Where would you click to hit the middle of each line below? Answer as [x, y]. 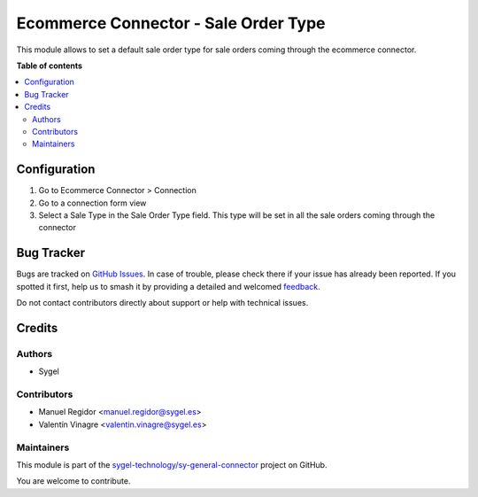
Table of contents [50, 66]
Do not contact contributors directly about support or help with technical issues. [162, 303]
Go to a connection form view [93, 203]
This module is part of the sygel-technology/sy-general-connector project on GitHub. [172, 464]
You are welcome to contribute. [73, 481]
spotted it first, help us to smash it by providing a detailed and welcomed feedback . [168, 286]
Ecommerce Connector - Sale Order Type [171, 23]
